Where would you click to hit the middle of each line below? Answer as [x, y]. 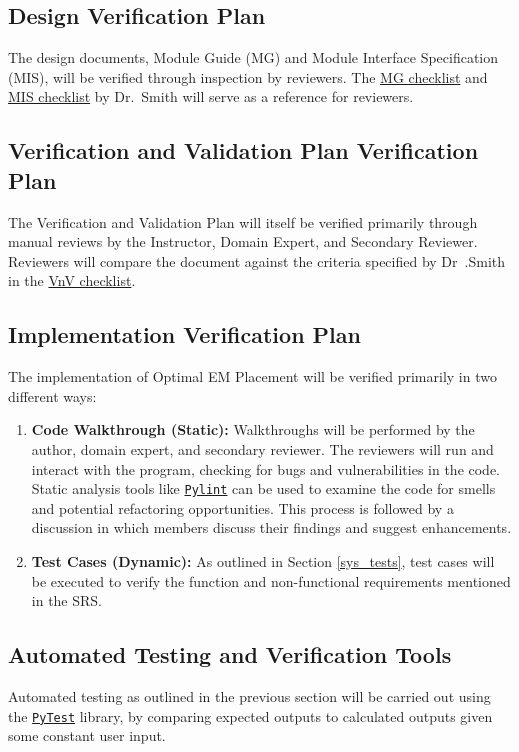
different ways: [52, 395]
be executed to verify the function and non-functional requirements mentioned [271, 580]
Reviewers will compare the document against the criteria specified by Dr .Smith [257, 260]
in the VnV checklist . [72, 280]
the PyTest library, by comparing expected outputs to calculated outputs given [250, 715]
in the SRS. [67, 600]
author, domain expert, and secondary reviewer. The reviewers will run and [262, 448]
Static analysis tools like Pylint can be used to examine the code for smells [263, 488]
